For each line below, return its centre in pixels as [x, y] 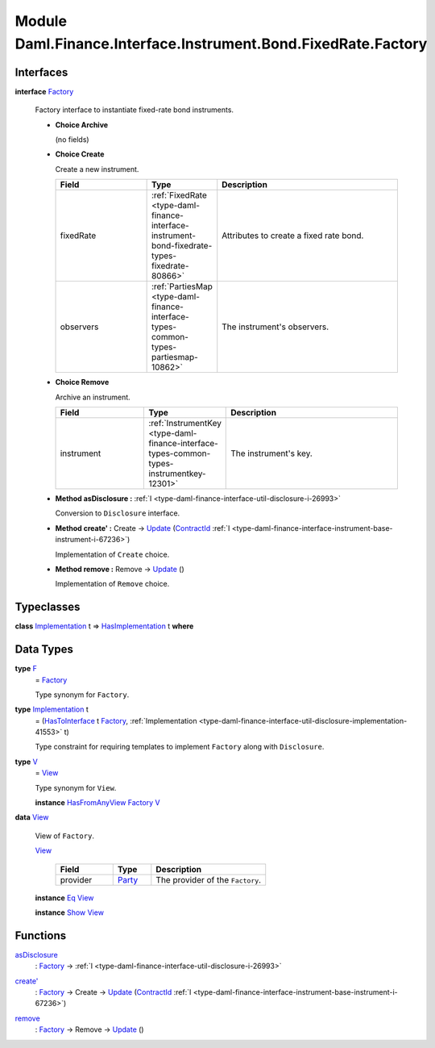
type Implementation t [52, 709]
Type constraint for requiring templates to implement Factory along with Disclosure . [180, 747]
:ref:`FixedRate [179, 195]
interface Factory [44, 91]
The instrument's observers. [275, 327]
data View [32, 817]
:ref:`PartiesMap [182, 286]
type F [26, 669]
